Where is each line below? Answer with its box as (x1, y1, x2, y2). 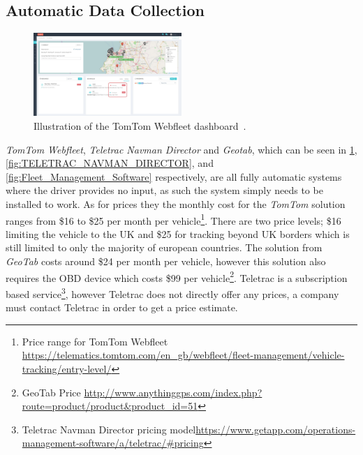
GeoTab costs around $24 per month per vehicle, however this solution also (6, 254, 326, 269)
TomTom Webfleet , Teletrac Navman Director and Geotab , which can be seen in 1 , (6, 142, 357, 156)
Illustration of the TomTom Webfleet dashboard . (34, 119, 246, 133)
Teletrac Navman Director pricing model (22, 422, 196, 436)
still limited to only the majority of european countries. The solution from (6, 240, 323, 255)
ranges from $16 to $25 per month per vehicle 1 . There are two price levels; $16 (6, 211, 341, 227)
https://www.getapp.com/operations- (195, 422, 356, 436)
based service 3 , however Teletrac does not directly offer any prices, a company (6, 284, 339, 301)
